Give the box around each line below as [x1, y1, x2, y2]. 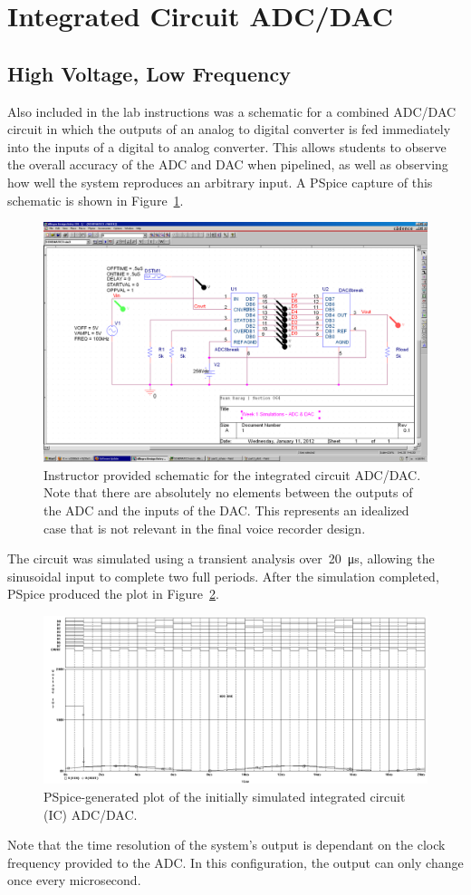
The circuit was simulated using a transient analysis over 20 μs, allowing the [7, 549, 435, 568]
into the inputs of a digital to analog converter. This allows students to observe [7, 137, 447, 156]
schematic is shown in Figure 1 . [7, 190, 184, 209]
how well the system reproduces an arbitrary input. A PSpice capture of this [7, 172, 433, 191]
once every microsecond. [7, 871, 141, 890]
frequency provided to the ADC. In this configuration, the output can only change [7, 852, 464, 871]
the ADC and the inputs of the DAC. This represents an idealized [43, 500, 409, 519]
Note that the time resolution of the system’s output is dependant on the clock [7, 835, 446, 854]
